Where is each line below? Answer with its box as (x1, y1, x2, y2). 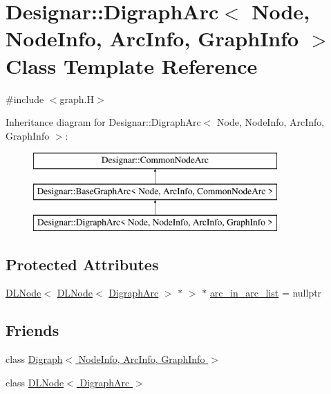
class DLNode (6, 375, 64, 389)
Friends (6, 319, 59, 341)
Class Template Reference (6, 51, 258, 79)
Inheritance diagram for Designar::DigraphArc (6, 115, 201, 129)
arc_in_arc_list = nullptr (209, 285, 322, 300)
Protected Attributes (6, 253, 159, 274)
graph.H (59, 91, 95, 106)
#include (6, 91, 44, 106)
